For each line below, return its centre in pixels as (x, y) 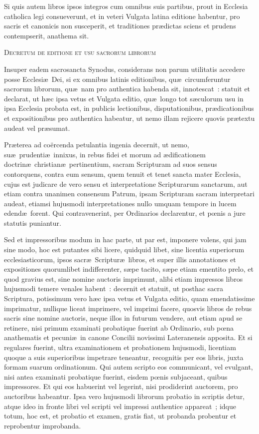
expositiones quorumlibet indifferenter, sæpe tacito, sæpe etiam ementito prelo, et (129, 269)
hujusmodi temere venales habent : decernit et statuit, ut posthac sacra (114, 288)
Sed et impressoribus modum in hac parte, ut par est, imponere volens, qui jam (125, 239)
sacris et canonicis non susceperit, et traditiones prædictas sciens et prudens (120, 26)
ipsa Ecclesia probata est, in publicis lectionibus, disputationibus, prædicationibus (129, 108)
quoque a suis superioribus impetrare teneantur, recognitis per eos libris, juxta (124, 357)
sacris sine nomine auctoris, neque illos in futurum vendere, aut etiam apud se (123, 318)
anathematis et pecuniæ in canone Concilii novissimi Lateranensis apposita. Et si (128, 337)
